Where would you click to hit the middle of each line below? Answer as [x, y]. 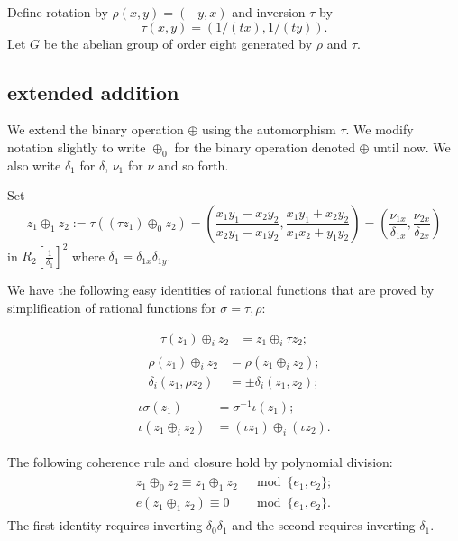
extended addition [93, 92]
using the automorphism [269, 129]
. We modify [380, 129]
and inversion [269, 12]
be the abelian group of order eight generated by [178, 43]
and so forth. [193, 165]
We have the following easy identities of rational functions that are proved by [221, 290]
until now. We [412, 147]
